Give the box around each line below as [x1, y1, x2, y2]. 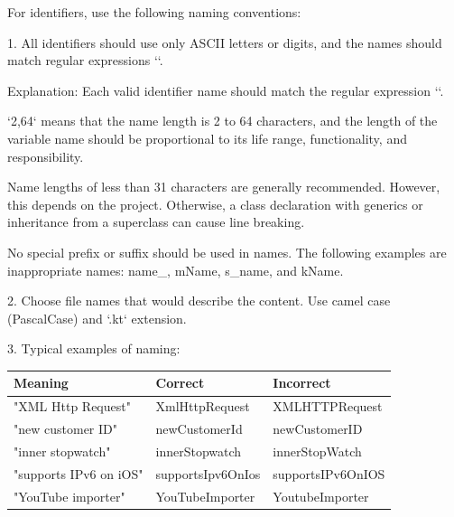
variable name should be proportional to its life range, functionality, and [7, 128, 407, 147]
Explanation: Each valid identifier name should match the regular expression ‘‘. [7, 80, 444, 99]
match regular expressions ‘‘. [7, 51, 163, 70]
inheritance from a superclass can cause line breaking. [7, 212, 305, 231]
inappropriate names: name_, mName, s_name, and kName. [7, 260, 344, 279]
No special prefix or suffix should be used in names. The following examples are [7, 242, 447, 261]
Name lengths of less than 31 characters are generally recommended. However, [7, 177, 440, 196]
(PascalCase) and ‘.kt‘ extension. [7, 308, 187, 327]
